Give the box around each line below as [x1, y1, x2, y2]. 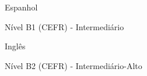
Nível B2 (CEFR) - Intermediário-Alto [5, 59, 142, 71]
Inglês [5, 40, 26, 52]
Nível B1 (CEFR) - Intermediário [5, 20, 124, 32]
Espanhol [5, 1, 38, 13]
